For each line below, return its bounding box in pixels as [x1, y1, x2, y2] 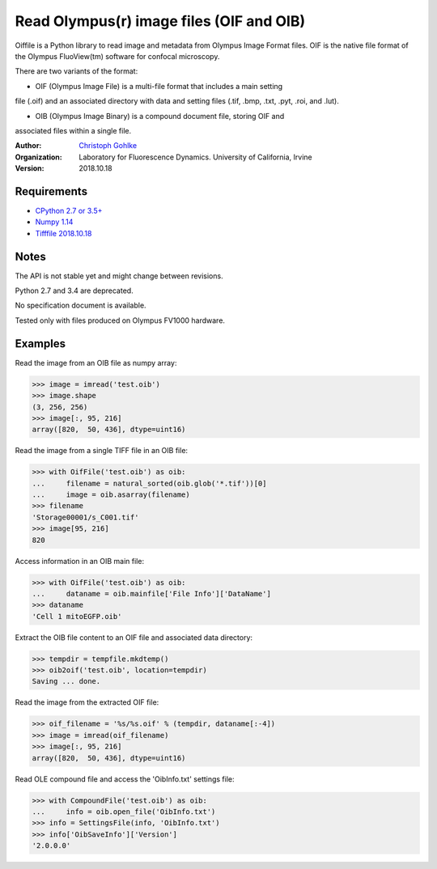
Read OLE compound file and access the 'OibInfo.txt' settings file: [15, 774, 235, 784]
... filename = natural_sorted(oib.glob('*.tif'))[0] [32, 478, 267, 488]
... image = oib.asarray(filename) [32, 490, 190, 499]
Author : [15, 141, 42, 150]
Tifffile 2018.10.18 [35, 228, 92, 238]
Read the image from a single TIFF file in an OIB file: [15, 446, 189, 456]
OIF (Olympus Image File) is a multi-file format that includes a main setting [35, 81, 283, 91]
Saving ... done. [32, 676, 101, 686]
